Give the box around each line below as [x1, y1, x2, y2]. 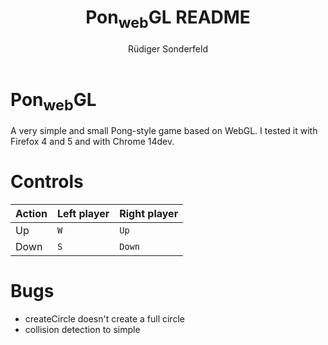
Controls [10, 171, 84, 193]
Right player [119, 206, 179, 220]
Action [15, 206, 48, 220]
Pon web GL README [85, 6, 251, 32]
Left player [56, 206, 110, 220]
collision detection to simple [24, 323, 141, 335]
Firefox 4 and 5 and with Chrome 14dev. [10, 135, 175, 147]
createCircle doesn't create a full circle [24, 312, 185, 325]
